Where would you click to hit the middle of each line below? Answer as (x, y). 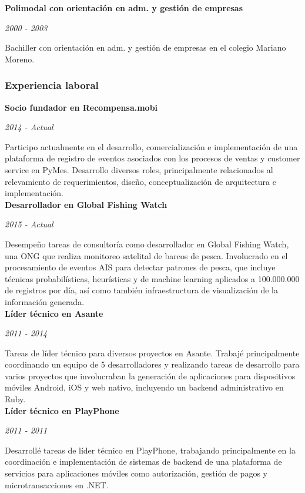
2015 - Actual (29, 224)
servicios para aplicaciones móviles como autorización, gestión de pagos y (136, 473)
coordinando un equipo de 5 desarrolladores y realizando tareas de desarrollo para (152, 364)
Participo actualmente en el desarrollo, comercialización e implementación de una (151, 146)
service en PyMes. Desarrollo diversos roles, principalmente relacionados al (139, 169)
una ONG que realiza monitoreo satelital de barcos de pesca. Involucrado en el (146, 255)
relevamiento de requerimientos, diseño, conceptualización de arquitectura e (140, 181)
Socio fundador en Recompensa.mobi (81, 107)
